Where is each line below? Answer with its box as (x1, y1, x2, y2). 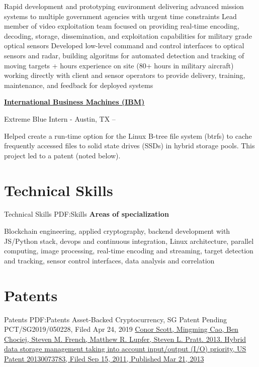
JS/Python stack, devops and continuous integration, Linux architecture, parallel (4, 235, 254, 246)
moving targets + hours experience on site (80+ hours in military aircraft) (4, 60, 234, 70)
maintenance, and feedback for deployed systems (4, 79, 153, 90)
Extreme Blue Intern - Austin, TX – (4, 113, 116, 124)
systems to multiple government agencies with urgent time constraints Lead (4, 11, 237, 21)
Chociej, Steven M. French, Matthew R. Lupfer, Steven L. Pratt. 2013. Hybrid (4, 333, 246, 344)
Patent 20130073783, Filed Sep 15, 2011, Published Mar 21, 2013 (4, 353, 204, 363)
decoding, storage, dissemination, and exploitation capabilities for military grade (4, 30, 252, 41)
